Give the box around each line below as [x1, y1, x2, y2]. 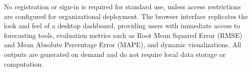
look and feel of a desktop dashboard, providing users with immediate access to [4, 20, 240, 31]
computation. [4, 58, 43, 69]
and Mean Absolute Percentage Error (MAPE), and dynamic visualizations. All [4, 39, 241, 50]
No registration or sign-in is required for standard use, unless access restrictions [4, 1, 241, 11]
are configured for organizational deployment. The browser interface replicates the [4, 11, 248, 21]
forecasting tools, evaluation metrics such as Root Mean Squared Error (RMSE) [4, 30, 242, 40]
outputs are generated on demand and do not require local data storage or [4, 49, 226, 59]
